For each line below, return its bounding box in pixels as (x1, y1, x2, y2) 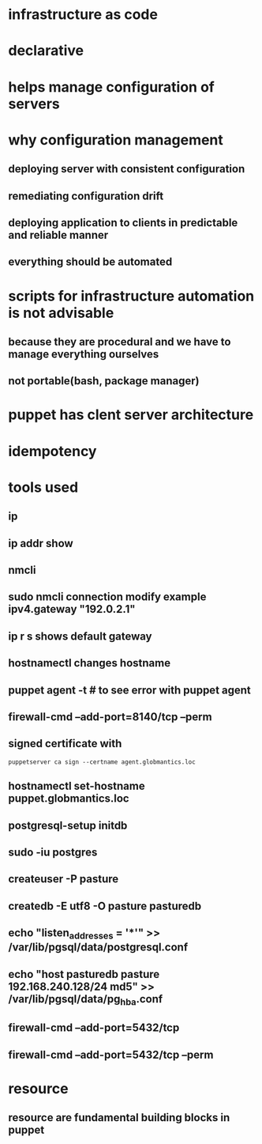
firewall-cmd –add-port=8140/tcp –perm (8, 710, 212, 723)
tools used (8, 478, 79, 496)
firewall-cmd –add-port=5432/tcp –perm (8, 1048, 214, 1061)
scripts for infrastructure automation (8, 287, 255, 305)
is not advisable (8, 304, 114, 322)
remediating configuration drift (8, 189, 164, 202)
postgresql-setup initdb (8, 818, 128, 832)
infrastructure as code (8, 6, 158, 24)
